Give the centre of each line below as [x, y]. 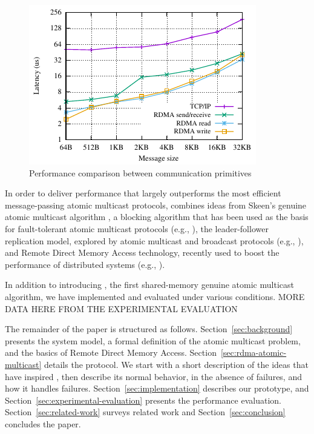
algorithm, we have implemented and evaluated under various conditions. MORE [155, 296]
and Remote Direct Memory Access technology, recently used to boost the [142, 252]
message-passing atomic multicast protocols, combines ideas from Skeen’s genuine [156, 205]
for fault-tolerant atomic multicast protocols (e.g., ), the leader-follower [137, 228]
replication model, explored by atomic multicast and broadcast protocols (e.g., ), [154, 240]
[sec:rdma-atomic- [253, 352]
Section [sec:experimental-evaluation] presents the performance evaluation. [143, 400]
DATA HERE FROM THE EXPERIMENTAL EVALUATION [121, 308]
